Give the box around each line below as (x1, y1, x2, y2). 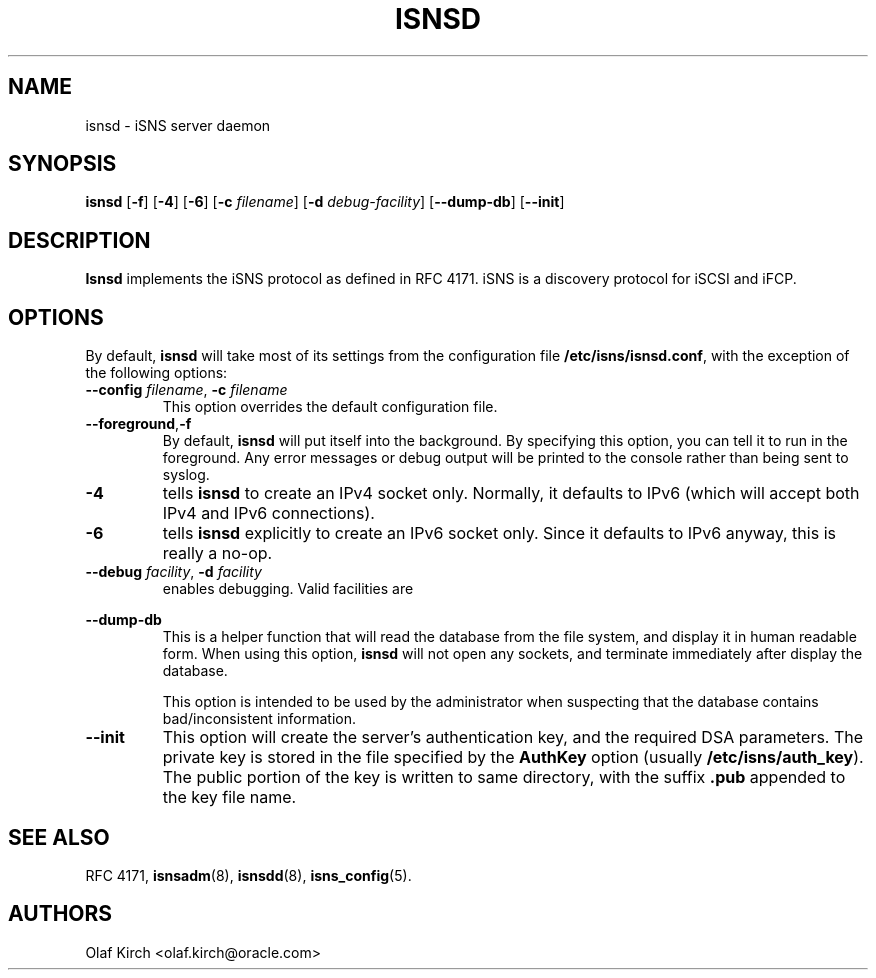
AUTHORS (8, 901, 113, 927)
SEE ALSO (8, 824, 110, 850)
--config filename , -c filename (85, 381, 288, 399)
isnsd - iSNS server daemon (85, 116, 271, 134)
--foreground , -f (85, 415, 192, 433)
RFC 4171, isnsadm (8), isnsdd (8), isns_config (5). (85, 866, 412, 884)
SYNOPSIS (8, 151, 117, 177)
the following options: (85, 364, 228, 382)
